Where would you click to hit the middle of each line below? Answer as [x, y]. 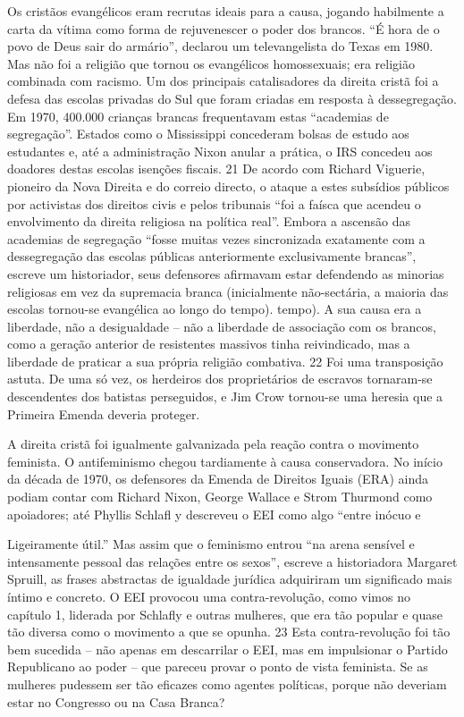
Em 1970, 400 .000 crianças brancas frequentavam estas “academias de [198, 116]
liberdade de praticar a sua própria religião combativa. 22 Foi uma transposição [225, 361]
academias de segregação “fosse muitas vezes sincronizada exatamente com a [216, 238]
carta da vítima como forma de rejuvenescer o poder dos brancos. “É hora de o [224, 28]
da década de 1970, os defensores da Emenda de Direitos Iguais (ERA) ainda [218, 479]
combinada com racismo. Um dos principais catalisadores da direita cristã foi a [223, 81]
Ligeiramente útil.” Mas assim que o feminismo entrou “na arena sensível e [211, 544]
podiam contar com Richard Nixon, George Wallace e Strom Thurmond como [220, 497]
